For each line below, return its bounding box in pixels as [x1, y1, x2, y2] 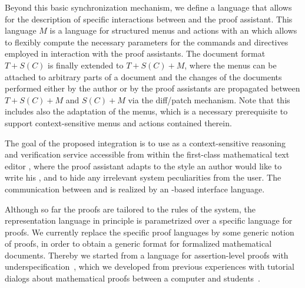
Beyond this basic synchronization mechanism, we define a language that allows [5, 1, 292, 13]
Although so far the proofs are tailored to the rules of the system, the [5, 202, 256, 215]
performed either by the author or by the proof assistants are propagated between [5, 82, 300, 94]
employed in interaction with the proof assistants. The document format [5, 47, 266, 60]
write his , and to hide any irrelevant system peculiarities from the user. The [5, 171, 281, 184]
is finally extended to [48, 58, 124, 71]
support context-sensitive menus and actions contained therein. [5, 116, 232, 129]
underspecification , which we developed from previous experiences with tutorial [5, 260, 295, 273]
